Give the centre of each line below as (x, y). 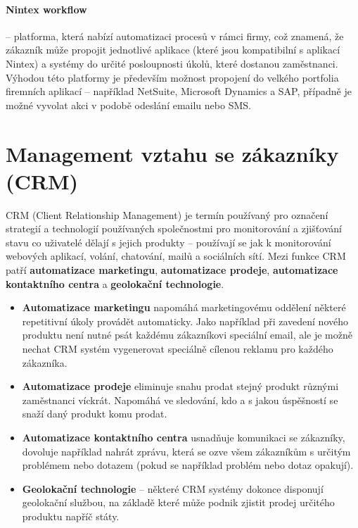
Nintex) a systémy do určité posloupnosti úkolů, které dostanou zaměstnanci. (172, 63)
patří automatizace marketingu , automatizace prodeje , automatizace (172, 270)
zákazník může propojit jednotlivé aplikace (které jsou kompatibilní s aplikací (173, 50)
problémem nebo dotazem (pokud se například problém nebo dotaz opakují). (188, 465)
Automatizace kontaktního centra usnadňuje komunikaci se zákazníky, (184, 437)
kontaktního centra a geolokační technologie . (115, 283)
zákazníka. (45, 362)
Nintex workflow (46, 9)
